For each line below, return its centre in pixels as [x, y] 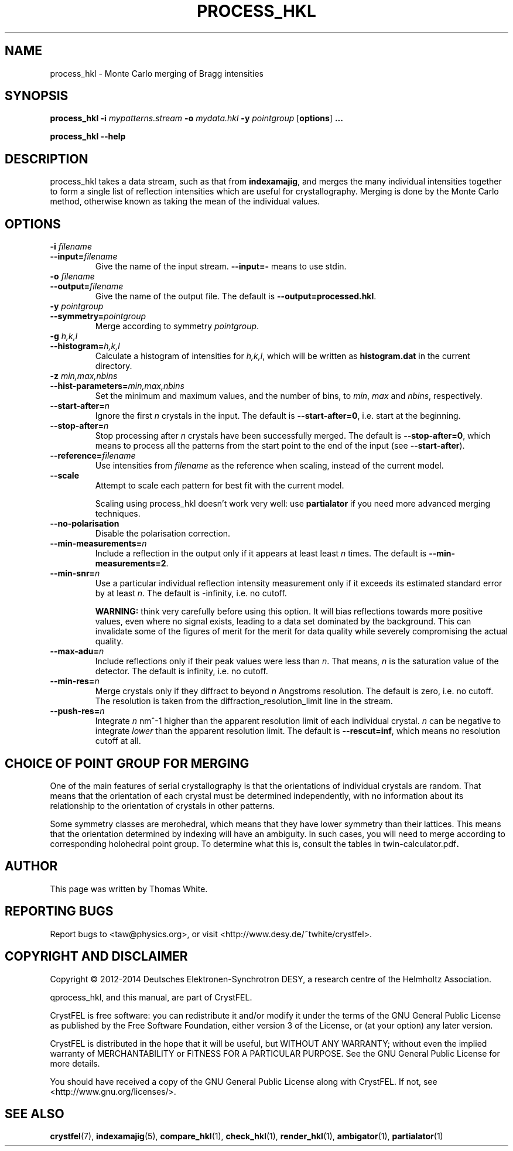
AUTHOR [31, 866]
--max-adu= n [77, 651]
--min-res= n [75, 681]
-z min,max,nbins [84, 376]
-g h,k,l [64, 336]
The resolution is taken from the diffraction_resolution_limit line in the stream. [244, 701]
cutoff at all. [118, 741]
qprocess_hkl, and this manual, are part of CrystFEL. [151, 997]
